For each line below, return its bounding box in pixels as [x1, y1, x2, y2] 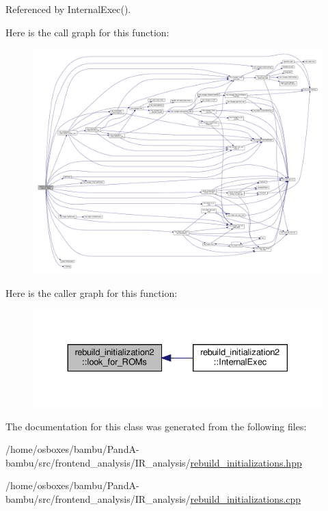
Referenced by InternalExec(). [5, 2, 131, 16]
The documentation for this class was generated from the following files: [5, 419, 307, 433]
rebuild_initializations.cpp [190, 492, 301, 506]
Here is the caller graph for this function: [5, 285, 178, 300]
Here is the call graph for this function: [5, 25, 169, 39]
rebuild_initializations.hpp [190, 455, 302, 469]
